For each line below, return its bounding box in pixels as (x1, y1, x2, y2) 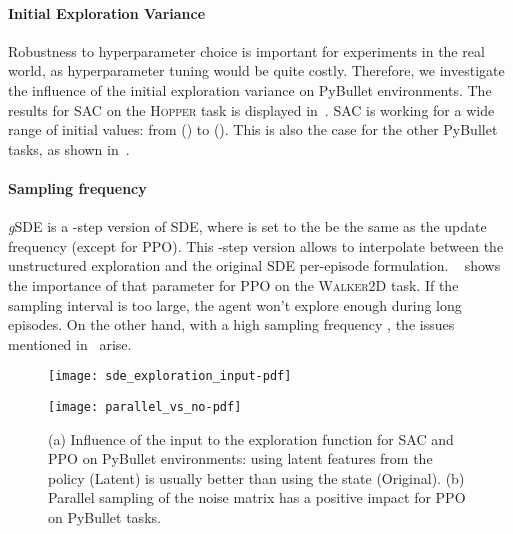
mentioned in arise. (8, 333, 132, 354)
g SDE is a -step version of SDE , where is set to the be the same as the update (8, 216, 487, 237)
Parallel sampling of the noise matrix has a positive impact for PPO (48, 487, 466, 508)
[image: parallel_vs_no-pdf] (48, 399, 242, 414)
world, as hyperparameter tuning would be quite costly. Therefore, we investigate (8, 60, 505, 81)
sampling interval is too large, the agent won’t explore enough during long (8, 294, 462, 315)
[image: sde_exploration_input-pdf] (48, 369, 292, 384)
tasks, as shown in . (8, 138, 130, 159)
